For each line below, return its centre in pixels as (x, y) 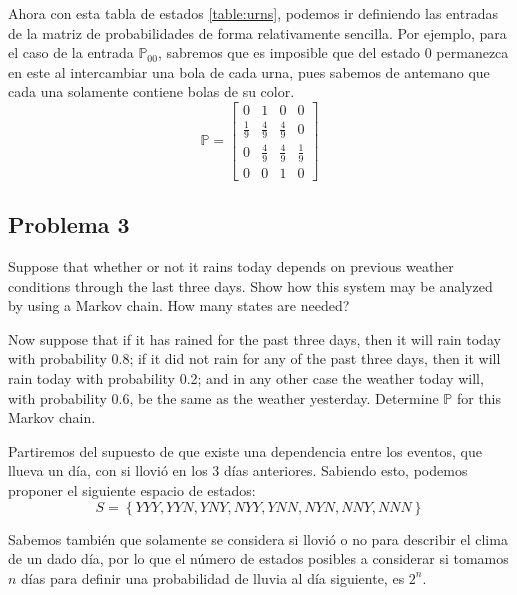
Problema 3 (69, 224)
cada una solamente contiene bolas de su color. (151, 91)
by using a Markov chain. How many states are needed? (179, 305)
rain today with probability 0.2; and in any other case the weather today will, (246, 377)
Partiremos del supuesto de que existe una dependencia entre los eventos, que (245, 450)
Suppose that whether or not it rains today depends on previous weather (231, 265)
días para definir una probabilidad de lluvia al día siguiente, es (213, 577)
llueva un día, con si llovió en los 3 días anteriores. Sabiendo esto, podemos (238, 470)
